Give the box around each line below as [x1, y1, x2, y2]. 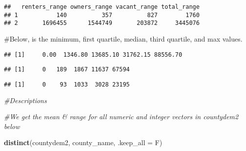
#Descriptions [4, 95, 47, 105]
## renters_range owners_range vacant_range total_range [4, 3, 200, 10]
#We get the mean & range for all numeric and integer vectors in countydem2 [4, 111, 239, 122]
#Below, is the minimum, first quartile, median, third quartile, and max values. [4, 33, 243, 43]
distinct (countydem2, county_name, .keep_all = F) [4, 137, 163, 148]
